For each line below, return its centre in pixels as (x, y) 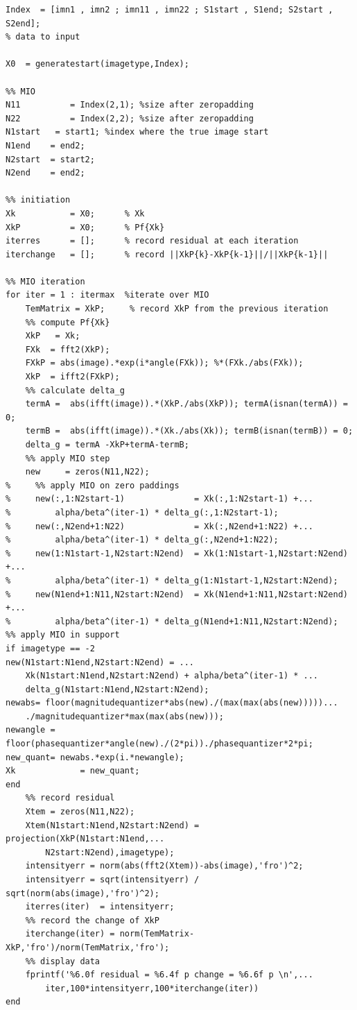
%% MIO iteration (45, 281)
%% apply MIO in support (63, 635)
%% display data (63, 961)
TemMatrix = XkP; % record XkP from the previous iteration (177, 309)
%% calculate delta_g (75, 390)
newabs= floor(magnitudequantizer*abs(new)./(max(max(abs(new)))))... (172, 703)
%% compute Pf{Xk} (68, 322)
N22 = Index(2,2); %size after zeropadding (130, 118)
